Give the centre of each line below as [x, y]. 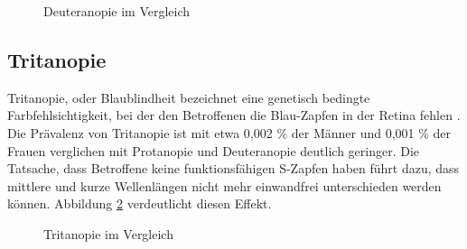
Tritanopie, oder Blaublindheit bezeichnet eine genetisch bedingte [189, 97]
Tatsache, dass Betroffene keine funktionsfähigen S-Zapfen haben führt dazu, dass [233, 168]
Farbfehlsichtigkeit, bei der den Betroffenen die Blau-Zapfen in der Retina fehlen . [234, 115]
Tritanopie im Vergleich [108, 233]
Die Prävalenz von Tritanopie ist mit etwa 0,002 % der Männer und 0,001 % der [229, 132]
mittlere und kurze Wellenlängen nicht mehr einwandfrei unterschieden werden [224, 185]
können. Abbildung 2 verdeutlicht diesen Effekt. [140, 203]
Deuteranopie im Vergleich [117, 11]
